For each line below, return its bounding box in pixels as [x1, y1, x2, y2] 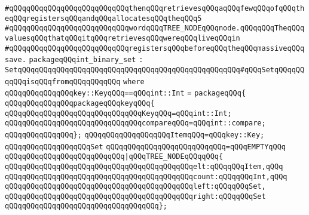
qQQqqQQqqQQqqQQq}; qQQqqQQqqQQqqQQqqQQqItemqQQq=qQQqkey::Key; [5, 130, 265, 139]
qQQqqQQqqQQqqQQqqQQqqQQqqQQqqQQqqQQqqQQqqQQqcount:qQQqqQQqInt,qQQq [5, 172, 287, 181]
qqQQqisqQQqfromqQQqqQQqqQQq [5, 77, 121, 86]
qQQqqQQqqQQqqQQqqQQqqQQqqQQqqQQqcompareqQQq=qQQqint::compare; [5, 119, 266, 128]
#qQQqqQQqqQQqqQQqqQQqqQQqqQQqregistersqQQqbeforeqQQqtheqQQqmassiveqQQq [5, 44, 305, 53]
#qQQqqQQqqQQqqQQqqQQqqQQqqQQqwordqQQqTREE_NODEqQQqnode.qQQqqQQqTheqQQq [5, 24, 305, 33]
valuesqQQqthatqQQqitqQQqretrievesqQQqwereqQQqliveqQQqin [5, 33, 240, 42]
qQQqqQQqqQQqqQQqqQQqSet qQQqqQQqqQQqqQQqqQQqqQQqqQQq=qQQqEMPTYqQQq [5, 142, 286, 151]
